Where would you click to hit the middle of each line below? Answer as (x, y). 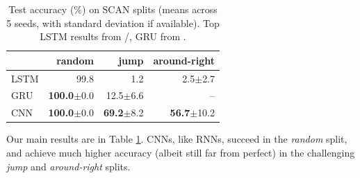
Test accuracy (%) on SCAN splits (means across (113, 9)
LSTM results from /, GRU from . (113, 36)
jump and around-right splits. (68, 166)
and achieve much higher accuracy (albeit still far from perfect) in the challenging (181, 152)
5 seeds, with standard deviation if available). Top (113, 23)
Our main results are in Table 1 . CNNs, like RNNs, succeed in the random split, (177, 139)
